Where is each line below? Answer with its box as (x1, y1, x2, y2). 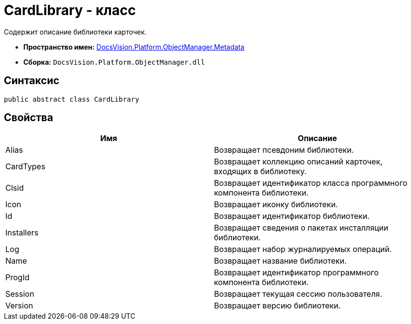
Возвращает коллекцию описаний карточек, (214, 157, 383, 167)
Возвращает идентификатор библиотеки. (214, 211, 370, 221)
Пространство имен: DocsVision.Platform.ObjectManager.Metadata (23, 42, 245, 51)
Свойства (4, 111, 54, 124)
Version (5, 301, 33, 311)
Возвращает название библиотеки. (214, 256, 347, 266)
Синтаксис (4, 74, 59, 87)
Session (5, 289, 35, 299)
